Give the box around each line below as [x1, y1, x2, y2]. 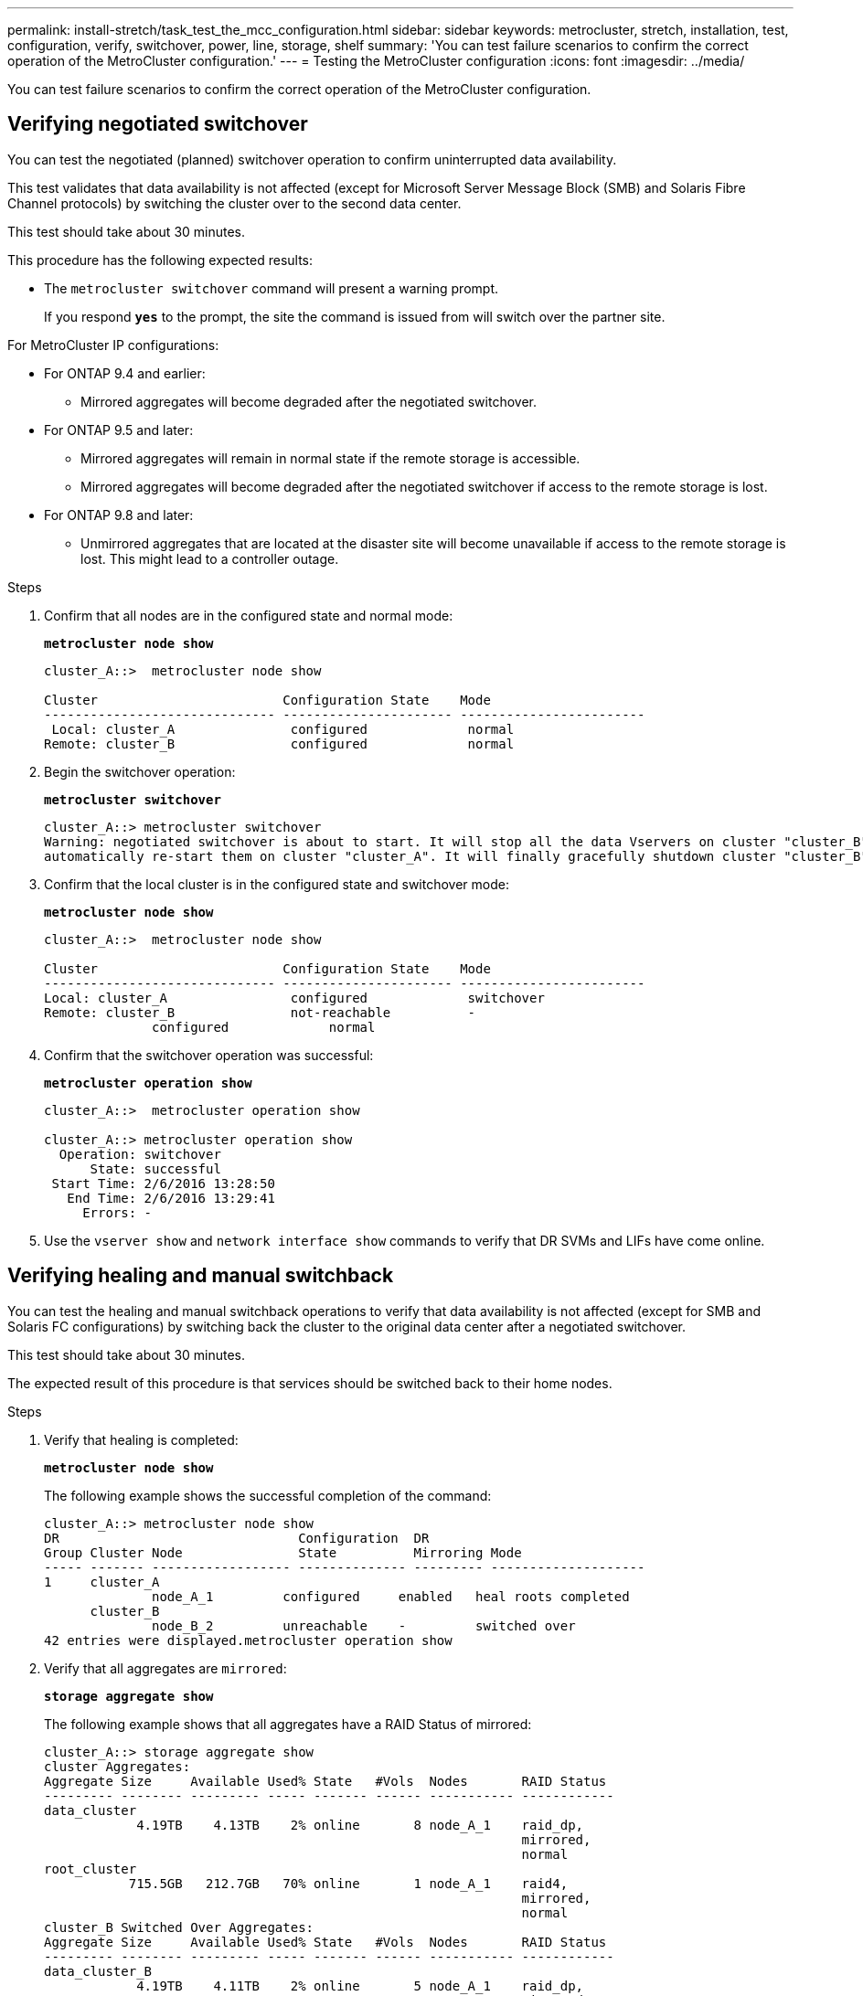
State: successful [90, 1161, 221, 1176]
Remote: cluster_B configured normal [44, 736, 515, 751]
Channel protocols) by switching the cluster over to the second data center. [7, 195, 462, 211]
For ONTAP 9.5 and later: [44, 421, 194, 438]
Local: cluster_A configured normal [51, 721, 515, 737]
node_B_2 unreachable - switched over [152, 1618, 576, 1633]
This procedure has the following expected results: [7, 251, 314, 268]
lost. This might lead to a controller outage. [80, 550, 339, 567]
